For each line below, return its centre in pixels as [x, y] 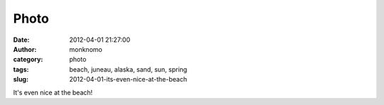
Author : [25, 49]
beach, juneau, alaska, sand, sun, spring [128, 69]
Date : [21, 40]
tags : [21, 69]
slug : [21, 79]
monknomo [86, 49]
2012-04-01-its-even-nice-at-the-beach [128, 79]
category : [28, 60]
